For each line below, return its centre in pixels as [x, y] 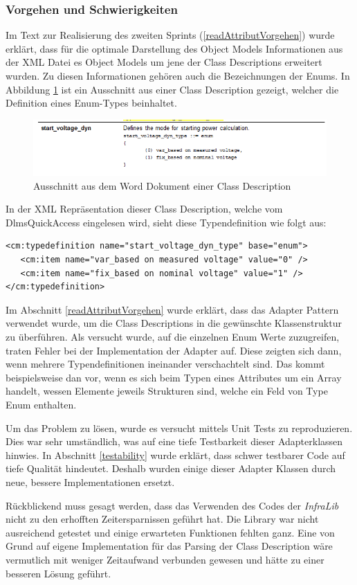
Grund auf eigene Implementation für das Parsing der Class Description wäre [169, 546]
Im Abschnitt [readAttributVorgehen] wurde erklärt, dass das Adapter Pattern [172, 309]
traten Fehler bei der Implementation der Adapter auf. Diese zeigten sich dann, [174, 350]
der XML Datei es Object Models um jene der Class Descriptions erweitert [164, 62]
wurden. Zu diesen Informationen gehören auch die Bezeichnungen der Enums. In [178, 75]
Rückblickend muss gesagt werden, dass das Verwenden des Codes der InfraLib [172, 505]
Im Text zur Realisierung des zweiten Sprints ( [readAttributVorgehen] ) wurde [170, 35]
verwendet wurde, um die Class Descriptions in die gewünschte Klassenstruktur [174, 323]
